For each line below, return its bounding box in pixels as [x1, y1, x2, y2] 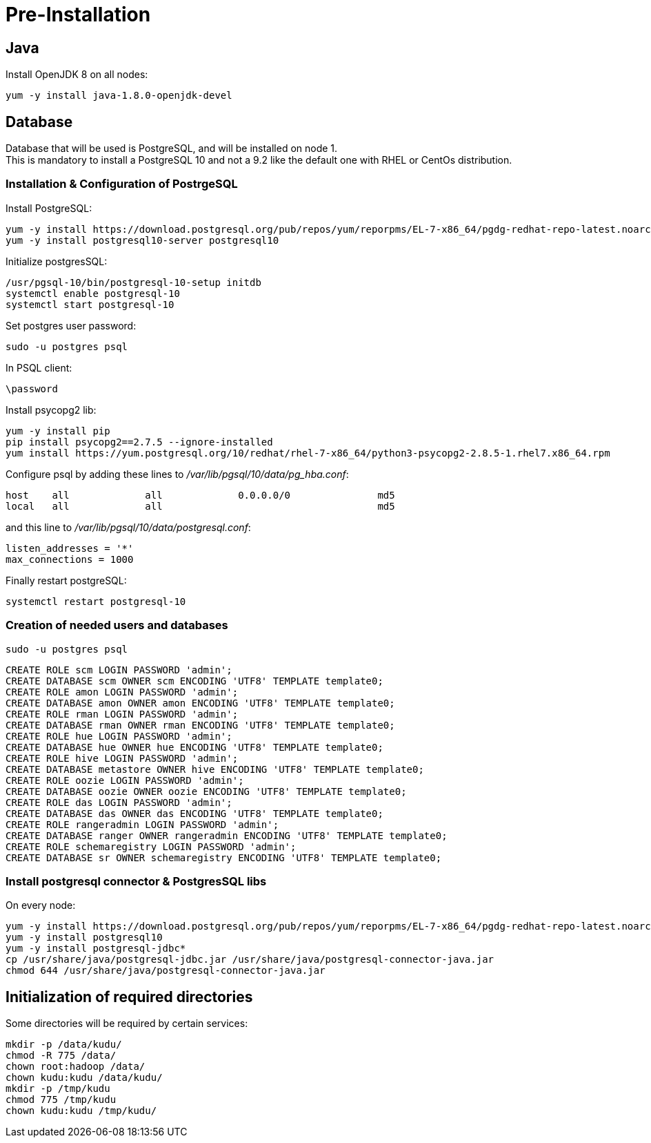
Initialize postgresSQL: [6, 255, 108, 267]
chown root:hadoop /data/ [6, 1061, 146, 1073]
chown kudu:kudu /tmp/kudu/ [6, 1105, 157, 1117]
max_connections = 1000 [6, 553, 134, 565]
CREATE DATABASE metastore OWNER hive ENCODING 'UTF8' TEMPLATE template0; [6, 763, 424, 775]
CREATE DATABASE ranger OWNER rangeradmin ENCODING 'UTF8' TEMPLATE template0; [6, 829, 448, 841]
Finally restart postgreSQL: [6, 574, 127, 586]
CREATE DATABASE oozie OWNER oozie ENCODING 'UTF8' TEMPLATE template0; [6, 785, 407, 797]
